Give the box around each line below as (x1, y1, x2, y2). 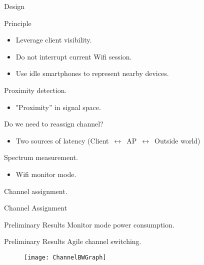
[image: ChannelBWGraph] (24, 253, 106, 261)
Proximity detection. (4, 84, 67, 95)
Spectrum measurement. (4, 152, 78, 162)
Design (4, 1, 25, 11)
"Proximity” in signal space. (15, 101, 101, 112)
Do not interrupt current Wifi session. (15, 51, 132, 61)
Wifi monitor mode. (15, 168, 76, 179)
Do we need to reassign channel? (4, 118, 103, 129)
